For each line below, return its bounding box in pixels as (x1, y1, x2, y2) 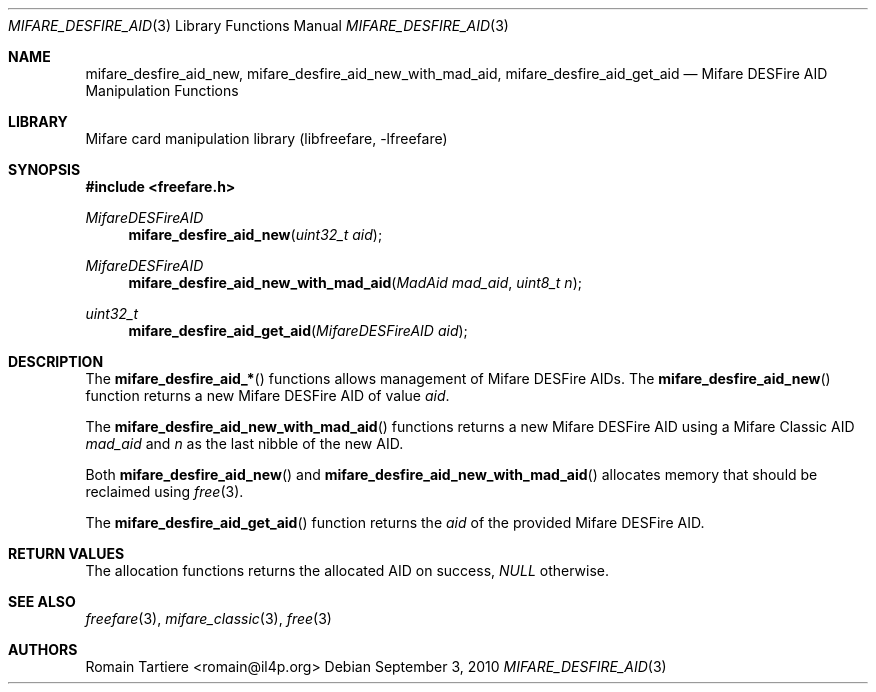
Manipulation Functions (85, 82, 239, 99)
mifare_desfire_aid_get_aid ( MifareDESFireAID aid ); (128, 322, 468, 339)
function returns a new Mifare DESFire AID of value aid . (85, 387, 450, 404)
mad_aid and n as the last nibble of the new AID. (85, 435, 404, 452)
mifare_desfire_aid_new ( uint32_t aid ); (128, 226, 383, 243)
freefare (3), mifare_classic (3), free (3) (85, 610, 332, 627)
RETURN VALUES (8, 545, 125, 562)
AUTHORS (8, 641, 78, 658)
